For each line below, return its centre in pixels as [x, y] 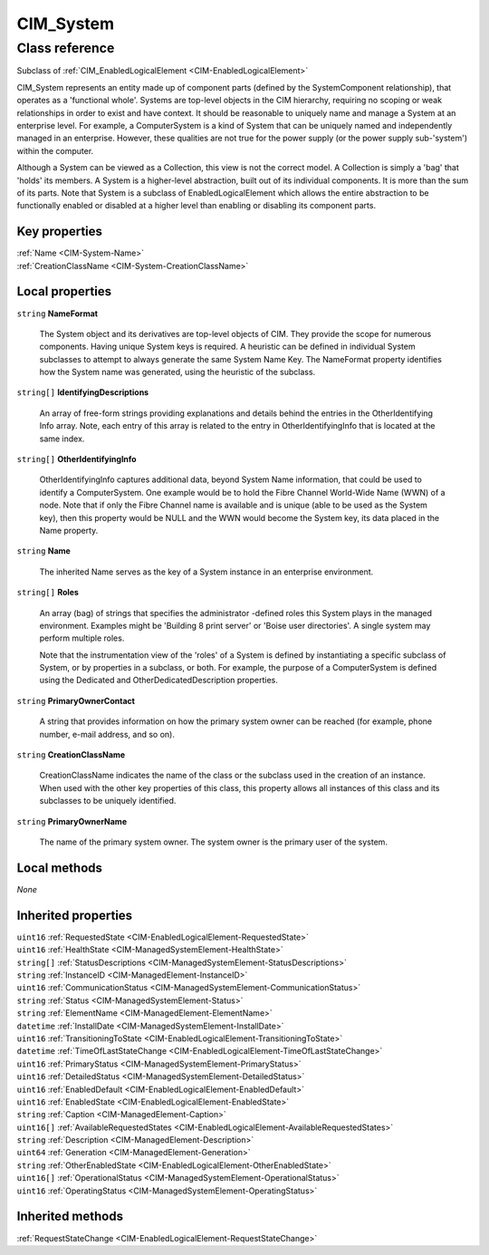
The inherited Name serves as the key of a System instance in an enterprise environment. [206, 572]
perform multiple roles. [82, 638]
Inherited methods [70, 1216]
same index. [62, 439]
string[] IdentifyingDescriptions [83, 392]
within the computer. [55, 150]
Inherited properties [75, 915]
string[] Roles [48, 593]
